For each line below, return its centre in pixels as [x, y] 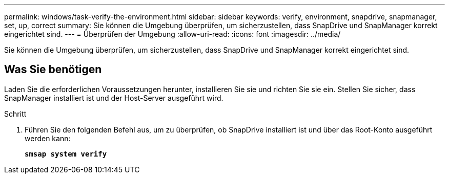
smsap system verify [66, 154]
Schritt [15, 114]
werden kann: [48, 138]
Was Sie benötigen [53, 70]
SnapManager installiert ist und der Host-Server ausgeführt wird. [114, 98]
